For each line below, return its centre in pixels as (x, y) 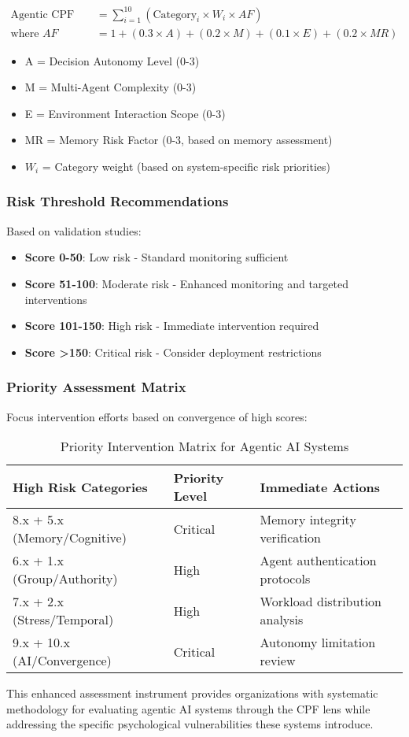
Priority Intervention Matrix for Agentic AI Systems (204, 446)
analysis (282, 620)
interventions (56, 299)
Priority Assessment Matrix (96, 387)
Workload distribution (321, 602)
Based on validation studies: (74, 230)
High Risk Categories (80, 487)
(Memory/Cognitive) (70, 538)
